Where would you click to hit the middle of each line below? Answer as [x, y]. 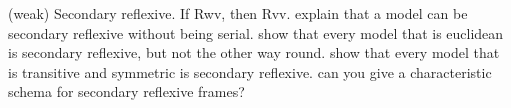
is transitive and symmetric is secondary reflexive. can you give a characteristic [250, 71]
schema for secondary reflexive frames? [126, 91]
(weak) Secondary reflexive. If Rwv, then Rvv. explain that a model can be [238, 13]
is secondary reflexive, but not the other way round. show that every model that [254, 52]
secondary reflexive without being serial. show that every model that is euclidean [256, 32]
